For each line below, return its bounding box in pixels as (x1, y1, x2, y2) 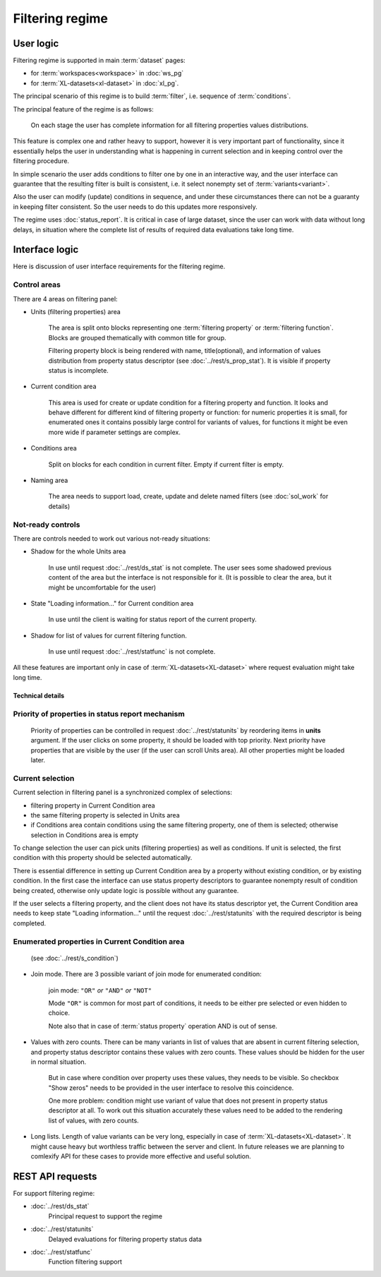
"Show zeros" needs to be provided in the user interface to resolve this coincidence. (48, 1084, 294, 1092)
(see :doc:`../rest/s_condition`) (30, 954, 119, 962)
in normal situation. (30, 1057, 87, 1066)
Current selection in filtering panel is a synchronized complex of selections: (13, 788, 233, 797)
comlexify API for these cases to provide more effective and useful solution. (30, 1152, 251, 1161)
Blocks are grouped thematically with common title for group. (48, 333, 226, 342)
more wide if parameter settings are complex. (48, 428, 181, 436)
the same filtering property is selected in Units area (30, 810, 180, 819)
